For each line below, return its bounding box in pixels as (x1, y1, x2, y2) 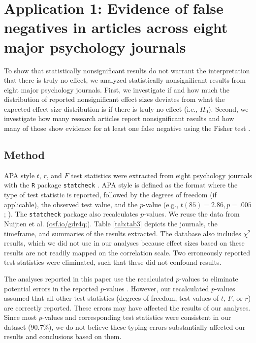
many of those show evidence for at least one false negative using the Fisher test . (4, 123, 251, 133)
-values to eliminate (179, 273, 238, 283)
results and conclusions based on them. (4, 331, 122, 342)
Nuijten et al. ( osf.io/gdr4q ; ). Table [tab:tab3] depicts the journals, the (4, 218, 218, 228)
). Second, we (208, 103, 249, 114)
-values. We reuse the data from (143, 209, 240, 219)
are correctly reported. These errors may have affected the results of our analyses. (4, 302, 251, 312)
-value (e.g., (143, 199, 179, 209)
